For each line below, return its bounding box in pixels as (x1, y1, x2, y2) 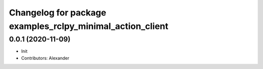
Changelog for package (9, 7, 107, 18)
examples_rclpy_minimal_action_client (9, 21, 169, 31)
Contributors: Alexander (21, 55, 70, 61)
